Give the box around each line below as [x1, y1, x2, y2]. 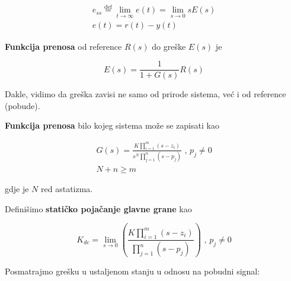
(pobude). [5, 99, 40, 111]
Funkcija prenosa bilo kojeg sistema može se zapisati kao [5, 119, 219, 132]
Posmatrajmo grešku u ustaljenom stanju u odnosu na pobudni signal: [5, 265, 260, 277]
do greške [152, 40, 186, 52]
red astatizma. [41, 183, 93, 195]
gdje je [5, 183, 29, 195]
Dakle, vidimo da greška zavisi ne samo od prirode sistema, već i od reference [5, 88, 286, 100]
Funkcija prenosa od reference [5, 40, 122, 52]
